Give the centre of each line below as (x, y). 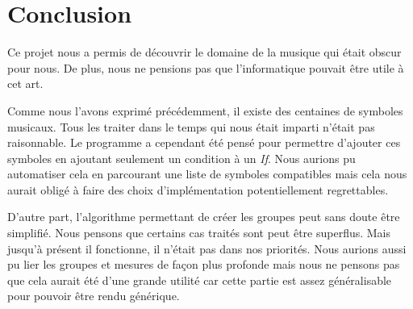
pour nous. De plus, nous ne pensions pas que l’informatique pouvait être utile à (206, 67)
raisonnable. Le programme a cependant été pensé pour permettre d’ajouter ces (204, 142)
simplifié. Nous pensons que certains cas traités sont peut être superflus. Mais (199, 233)
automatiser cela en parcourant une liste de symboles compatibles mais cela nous (207, 174)
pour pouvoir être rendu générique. (94, 296)
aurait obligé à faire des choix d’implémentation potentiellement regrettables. (198, 189)
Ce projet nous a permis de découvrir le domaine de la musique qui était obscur (204, 52)
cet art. (25, 84)
